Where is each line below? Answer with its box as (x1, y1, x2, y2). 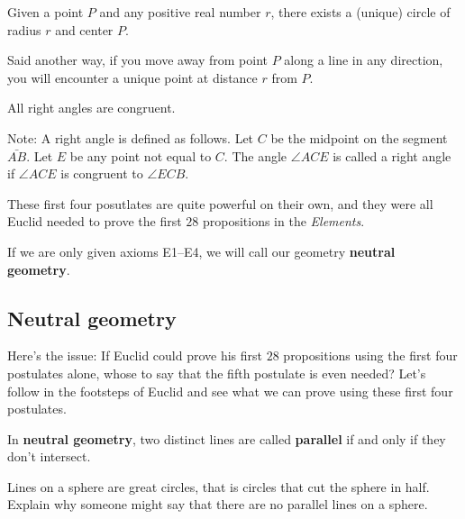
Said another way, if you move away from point (7, 50, 269, 69)
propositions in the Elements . (202, 212, 365, 231)
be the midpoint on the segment (270, 128, 448, 147)
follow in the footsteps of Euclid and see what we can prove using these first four (7, 381, 453, 400)
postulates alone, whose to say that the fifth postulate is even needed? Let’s (7, 363, 426, 382)
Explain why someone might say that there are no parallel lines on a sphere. (7, 495, 428, 514)
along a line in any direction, (284, 50, 443, 69)
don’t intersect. (7, 447, 91, 466)
